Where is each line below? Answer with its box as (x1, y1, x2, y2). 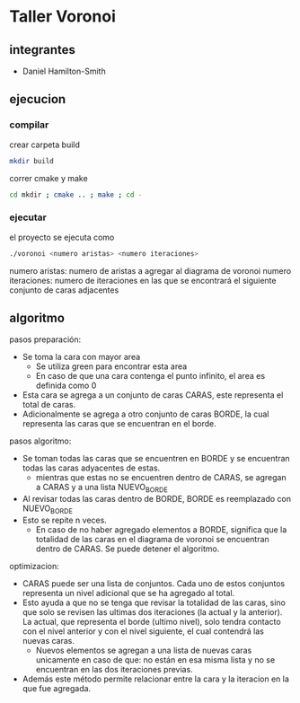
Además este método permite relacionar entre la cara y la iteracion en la (22, 673, 290, 684)
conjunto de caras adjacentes (9, 285, 119, 295)
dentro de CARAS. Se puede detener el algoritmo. (35, 543, 220, 554)
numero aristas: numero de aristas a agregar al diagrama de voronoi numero (9, 265, 292, 276)
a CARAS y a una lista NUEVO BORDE (35, 482, 168, 495)
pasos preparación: (9, 334, 82, 345)
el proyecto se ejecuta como (9, 232, 115, 242)
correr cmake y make (9, 172, 88, 183)
